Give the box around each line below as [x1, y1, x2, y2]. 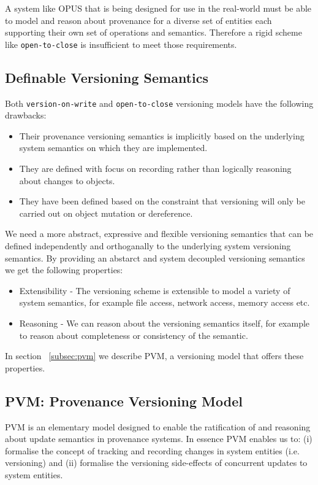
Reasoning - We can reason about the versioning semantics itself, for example [19, 317, 310, 330]
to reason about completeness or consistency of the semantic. [19, 328, 248, 341]
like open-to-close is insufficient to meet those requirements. [5, 37, 237, 50]
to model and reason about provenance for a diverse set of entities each [5, 14, 272, 26]
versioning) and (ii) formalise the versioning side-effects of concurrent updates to [5, 456, 308, 469]
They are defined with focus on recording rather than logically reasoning [19, 162, 292, 175]
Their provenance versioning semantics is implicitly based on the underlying [19, 129, 305, 142]
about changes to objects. [19, 174, 115, 187]
